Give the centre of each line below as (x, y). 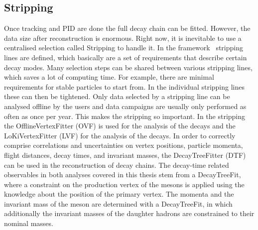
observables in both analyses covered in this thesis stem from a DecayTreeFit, (123, 174)
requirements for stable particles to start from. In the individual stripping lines (124, 86)
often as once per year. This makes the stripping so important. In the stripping (125, 116)
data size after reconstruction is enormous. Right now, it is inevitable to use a (123, 38)
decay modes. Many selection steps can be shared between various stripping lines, (128, 67)
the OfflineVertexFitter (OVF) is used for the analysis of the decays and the (120, 126)
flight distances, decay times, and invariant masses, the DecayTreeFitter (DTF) (125, 155)
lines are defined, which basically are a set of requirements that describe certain (126, 57)
